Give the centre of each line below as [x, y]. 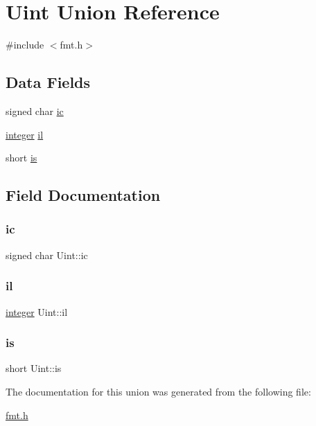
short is [21, 158]
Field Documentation [83, 195]
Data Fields [48, 82]
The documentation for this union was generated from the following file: [158, 391]
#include [25, 45]
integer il [25, 134]
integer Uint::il [37, 311]
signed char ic [35, 110]
